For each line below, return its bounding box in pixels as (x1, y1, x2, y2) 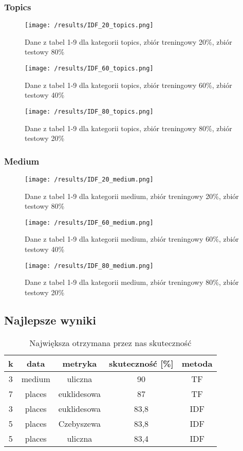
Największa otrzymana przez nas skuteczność (29, 336, 192, 349)
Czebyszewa (58, 417, 101, 429)
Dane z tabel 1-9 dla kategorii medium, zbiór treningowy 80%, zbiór (25, 277, 239, 287)
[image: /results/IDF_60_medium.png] (25, 219, 154, 226)
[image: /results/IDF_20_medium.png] (25, 175, 154, 183)
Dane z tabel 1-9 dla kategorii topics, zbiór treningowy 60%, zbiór (25, 79, 232, 90)
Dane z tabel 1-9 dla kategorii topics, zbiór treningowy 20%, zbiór (25, 36, 232, 47)
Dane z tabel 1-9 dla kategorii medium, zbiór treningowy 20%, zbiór (25, 190, 239, 201)
